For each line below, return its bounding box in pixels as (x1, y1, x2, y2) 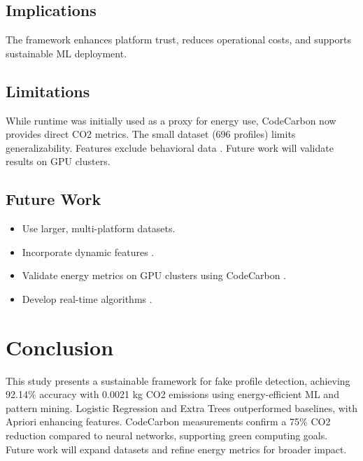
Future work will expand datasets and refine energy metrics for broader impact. (6, 441, 347, 456)
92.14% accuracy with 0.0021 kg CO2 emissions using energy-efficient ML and (6, 387, 339, 402)
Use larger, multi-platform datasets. (22, 221, 176, 236)
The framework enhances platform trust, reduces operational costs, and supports (6, 32, 351, 47)
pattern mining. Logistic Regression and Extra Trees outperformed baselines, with (6, 400, 357, 415)
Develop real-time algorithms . (22, 291, 152, 306)
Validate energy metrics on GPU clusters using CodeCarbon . (22, 268, 287, 283)
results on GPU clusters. (6, 154, 111, 169)
